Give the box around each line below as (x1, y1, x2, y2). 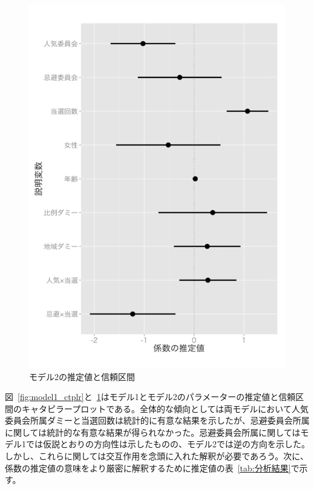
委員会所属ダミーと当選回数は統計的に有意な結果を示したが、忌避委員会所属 (5, 414, 310, 427)
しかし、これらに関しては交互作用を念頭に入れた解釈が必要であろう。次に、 (5, 450, 309, 462)
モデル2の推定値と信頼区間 (29, 370, 135, 382)
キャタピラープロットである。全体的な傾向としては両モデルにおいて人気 (21, 402, 309, 415)
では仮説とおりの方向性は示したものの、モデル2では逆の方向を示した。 (25, 438, 310, 450)
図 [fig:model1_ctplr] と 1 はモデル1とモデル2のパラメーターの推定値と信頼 (5, 390, 296, 403)
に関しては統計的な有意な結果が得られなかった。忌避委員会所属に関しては (5, 425, 301, 438)
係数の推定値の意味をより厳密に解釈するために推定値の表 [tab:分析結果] (5, 461, 291, 474)
